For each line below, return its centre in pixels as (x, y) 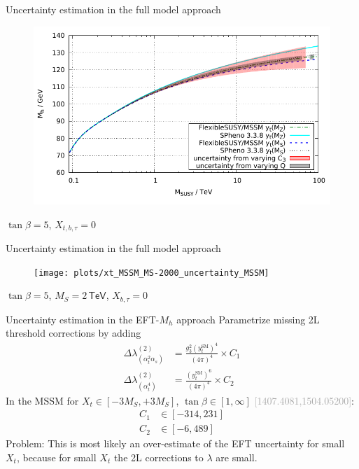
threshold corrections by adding (73, 333)
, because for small (56, 457)
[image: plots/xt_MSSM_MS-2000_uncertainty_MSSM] (152, 273)
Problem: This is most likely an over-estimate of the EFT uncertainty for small (175, 443)
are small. (237, 457)
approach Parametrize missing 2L (248, 319)
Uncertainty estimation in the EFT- (83, 319)
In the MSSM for (42, 400)
